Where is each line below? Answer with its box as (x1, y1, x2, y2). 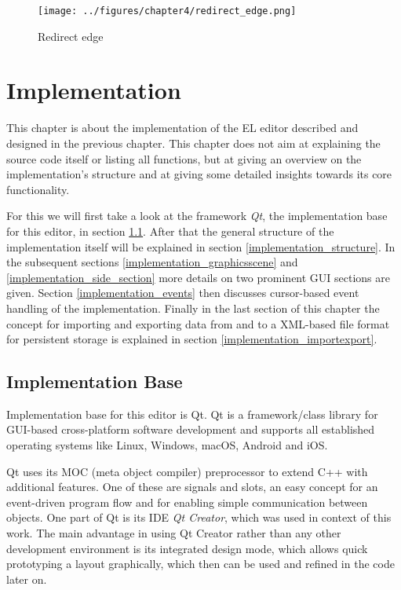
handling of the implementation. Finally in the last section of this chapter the (6, 299, 380, 316)
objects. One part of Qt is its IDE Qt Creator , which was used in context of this (6, 509, 392, 526)
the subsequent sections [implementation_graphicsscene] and (6, 254, 298, 270)
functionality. (6, 181, 70, 197)
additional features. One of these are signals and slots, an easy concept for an (6, 478, 378, 495)
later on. (6, 570, 47, 587)
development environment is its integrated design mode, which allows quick (6, 540, 368, 556)
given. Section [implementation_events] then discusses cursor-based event (6, 284, 359, 301)
